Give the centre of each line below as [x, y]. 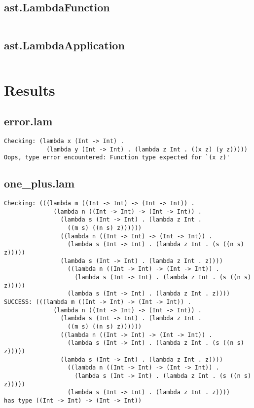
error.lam [28, 121]
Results [30, 90]
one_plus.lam [39, 183]
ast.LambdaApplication [64, 45]
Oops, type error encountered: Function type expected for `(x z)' [117, 158]
